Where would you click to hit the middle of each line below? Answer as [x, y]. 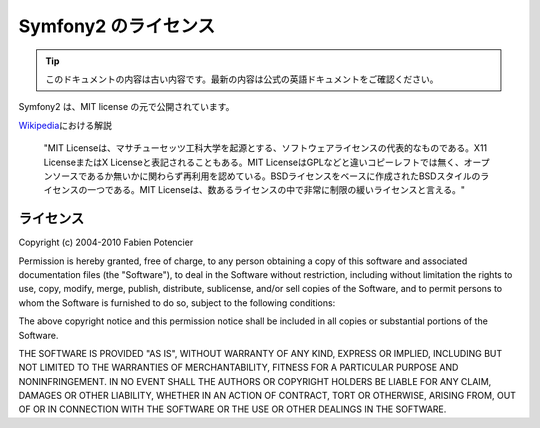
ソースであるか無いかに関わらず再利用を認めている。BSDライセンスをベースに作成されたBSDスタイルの [266, 176]
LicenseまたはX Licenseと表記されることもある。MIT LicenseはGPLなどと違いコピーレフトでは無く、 [254, 162]
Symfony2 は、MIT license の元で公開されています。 [126, 107]
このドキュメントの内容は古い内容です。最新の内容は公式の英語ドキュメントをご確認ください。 [242, 79]
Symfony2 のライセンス [116, 26]
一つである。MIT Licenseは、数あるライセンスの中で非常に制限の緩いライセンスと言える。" [275, 190]
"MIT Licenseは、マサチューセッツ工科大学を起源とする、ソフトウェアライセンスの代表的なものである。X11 [265, 148]
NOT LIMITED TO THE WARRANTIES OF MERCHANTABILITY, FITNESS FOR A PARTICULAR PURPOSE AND [238, 367]
